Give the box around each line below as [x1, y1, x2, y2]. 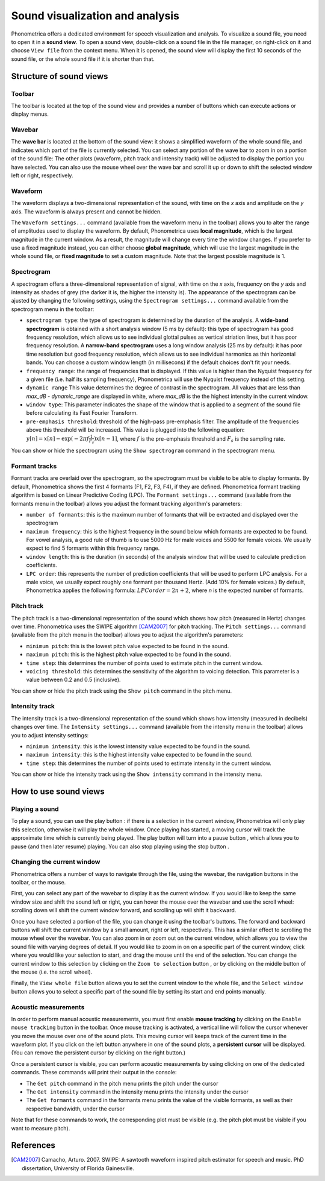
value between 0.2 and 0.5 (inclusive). [26, 676, 121, 684]
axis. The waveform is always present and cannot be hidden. [11, 208, 162, 215]
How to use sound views [11, 787, 105, 796]
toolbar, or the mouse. [11, 879, 66, 886]
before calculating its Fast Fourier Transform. [26, 409, 138, 417]
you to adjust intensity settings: [11, 731, 89, 739]
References [11, 1140, 55, 1151]
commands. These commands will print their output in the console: [11, 1069, 177, 1076]
